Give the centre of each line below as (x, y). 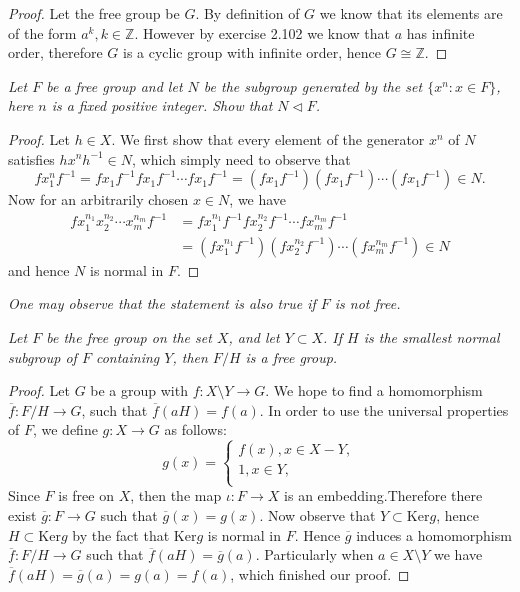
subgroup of (42, 356)
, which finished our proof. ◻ (320, 573)
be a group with (139, 390)
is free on (86, 495)
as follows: (195, 429)
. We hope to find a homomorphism (374, 390)
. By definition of (247, 13)
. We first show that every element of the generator (268, 138)
